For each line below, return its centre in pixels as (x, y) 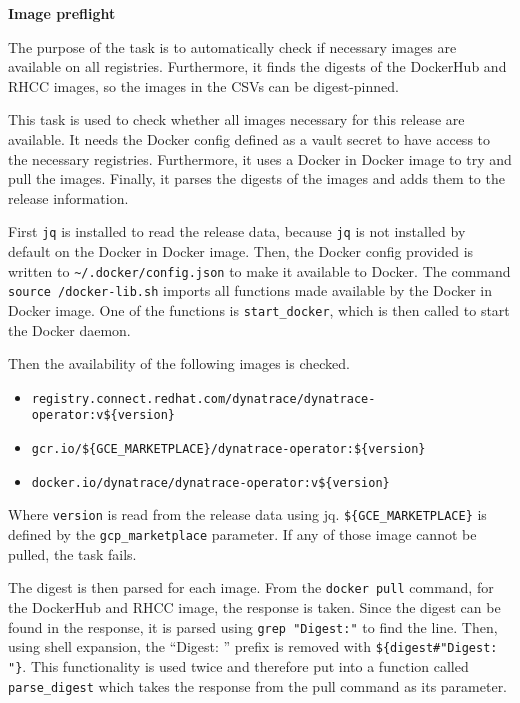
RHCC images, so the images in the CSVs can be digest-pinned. (203, 85)
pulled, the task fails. (72, 553)
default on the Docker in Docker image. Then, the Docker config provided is (241, 251)
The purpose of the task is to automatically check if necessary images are (232, 46)
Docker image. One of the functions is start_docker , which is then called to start (259, 309)
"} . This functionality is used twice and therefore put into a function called (238, 665)
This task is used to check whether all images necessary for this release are (236, 119)
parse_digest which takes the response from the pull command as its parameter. (258, 685)
